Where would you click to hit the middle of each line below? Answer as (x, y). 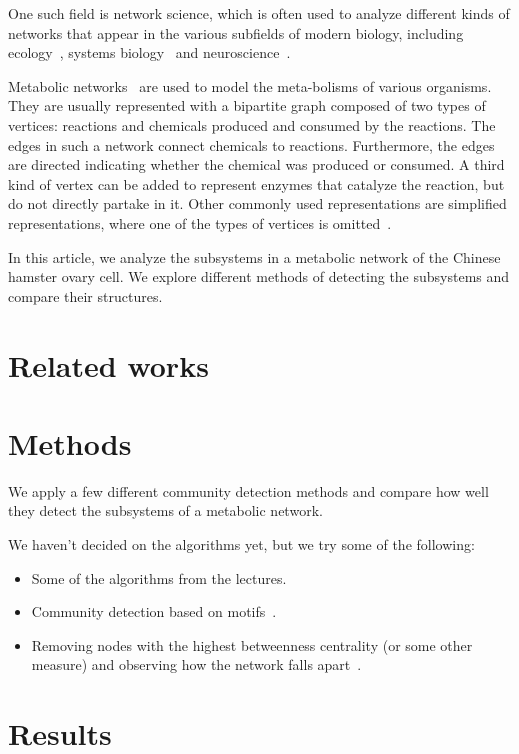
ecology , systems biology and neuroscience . (149, 52)
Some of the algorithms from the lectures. (159, 577)
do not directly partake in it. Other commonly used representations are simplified (257, 203)
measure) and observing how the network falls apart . (196, 664)
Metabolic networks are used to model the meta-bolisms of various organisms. (250, 85)
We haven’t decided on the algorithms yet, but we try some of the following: (241, 544)
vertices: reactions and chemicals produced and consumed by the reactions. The (252, 124)
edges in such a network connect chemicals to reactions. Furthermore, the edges (251, 144)
